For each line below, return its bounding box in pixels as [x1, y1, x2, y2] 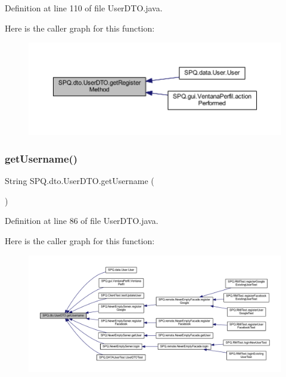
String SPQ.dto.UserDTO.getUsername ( [5, 175, 154, 187]
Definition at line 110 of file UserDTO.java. [5, 2, 163, 14]
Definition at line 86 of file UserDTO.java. [5, 214, 158, 227]
